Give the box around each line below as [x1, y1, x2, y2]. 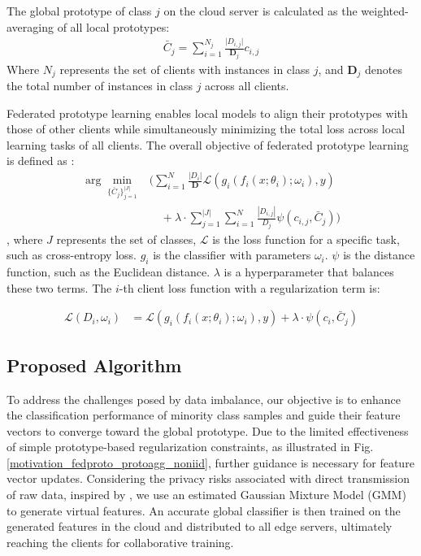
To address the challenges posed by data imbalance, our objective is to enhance [7, 390, 401, 407]
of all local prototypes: [57, 18, 170, 35]
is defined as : [7, 152, 75, 169]
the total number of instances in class [7, 77, 193, 94]
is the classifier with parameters [153, 246, 311, 263]
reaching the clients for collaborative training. [7, 533, 234, 550]
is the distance [343, 246, 415, 263]
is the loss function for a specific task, [212, 230, 400, 247]
